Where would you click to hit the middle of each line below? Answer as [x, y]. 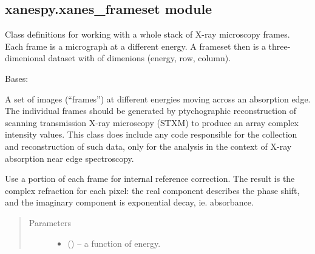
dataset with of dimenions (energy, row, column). [140, 58]
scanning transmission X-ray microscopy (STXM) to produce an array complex [152, 122]
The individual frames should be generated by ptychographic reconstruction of [151, 111]
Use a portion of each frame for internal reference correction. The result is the [150, 179]
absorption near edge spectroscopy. [69, 158]
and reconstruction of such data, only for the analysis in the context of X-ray [148, 146]
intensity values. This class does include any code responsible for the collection [151, 134]
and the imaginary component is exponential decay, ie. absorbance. [129, 202]
